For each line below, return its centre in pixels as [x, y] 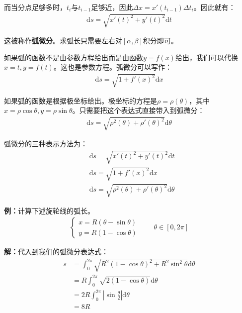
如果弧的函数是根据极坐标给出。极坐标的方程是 [81, 100]
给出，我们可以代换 [206, 57]
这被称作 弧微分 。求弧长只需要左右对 [63, 41]
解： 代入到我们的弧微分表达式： [56, 252]
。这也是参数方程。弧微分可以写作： [113, 67]
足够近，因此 [112, 7]
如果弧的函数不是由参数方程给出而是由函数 [74, 57]
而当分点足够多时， [35, 7]
